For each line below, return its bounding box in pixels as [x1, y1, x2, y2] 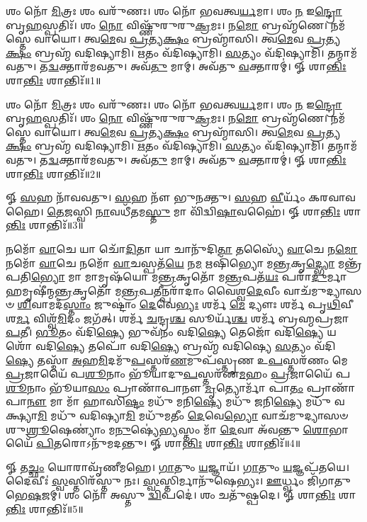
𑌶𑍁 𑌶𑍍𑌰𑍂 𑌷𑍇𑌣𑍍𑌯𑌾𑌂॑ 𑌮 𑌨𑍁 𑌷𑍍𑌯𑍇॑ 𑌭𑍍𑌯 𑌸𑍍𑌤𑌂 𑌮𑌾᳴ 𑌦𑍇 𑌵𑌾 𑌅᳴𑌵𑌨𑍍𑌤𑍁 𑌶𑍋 [6, 421, 329, 436]
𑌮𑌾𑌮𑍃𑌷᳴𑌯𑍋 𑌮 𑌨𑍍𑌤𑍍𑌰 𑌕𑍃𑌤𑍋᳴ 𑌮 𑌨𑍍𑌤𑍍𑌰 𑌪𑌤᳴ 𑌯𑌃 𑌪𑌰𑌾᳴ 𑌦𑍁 [84, 269, 327, 284]
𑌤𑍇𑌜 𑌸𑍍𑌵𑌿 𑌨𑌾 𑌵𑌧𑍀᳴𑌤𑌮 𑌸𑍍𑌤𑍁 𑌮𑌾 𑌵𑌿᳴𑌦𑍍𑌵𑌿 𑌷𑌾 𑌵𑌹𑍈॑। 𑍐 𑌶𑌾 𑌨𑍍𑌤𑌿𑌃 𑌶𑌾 [47, 203, 361, 218]
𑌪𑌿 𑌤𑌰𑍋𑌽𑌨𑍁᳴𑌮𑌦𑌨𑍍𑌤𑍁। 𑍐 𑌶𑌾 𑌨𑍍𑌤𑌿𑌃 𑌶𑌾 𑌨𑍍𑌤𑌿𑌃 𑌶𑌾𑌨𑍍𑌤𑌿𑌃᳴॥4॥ [36, 436, 301, 450]
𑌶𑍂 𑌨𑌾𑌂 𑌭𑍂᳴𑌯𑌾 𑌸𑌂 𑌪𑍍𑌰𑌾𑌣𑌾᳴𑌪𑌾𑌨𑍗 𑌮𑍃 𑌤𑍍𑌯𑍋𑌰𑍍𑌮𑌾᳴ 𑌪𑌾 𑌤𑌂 [6, 380, 304, 395]
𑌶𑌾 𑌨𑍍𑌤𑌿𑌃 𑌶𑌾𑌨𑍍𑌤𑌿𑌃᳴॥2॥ [6, 166, 101, 181]
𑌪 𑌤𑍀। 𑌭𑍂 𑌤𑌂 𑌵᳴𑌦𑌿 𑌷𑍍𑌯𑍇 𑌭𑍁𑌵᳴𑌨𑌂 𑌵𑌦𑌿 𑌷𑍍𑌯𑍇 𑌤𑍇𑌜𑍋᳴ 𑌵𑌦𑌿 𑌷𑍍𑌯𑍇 [6, 324, 324, 339]
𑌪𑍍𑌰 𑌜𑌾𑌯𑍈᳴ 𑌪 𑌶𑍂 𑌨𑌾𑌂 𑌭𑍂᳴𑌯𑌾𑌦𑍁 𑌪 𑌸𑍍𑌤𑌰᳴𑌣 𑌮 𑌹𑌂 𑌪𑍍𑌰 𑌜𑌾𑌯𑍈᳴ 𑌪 [6, 366, 351, 381]
